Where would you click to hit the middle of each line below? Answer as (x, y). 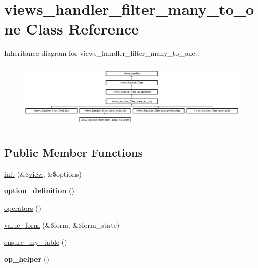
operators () (23, 207)
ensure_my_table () (36, 242)
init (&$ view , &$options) (43, 173)
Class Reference (82, 29)
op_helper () (27, 259)
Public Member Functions (73, 152)
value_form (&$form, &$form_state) (62, 225)
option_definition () (39, 191)
